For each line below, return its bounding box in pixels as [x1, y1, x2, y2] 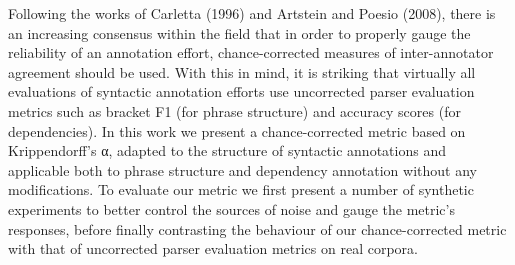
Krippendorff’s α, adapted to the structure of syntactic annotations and [8, 140, 446, 161]
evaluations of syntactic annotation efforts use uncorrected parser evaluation [8, 81, 475, 102]
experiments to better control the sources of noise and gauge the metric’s [8, 198, 455, 219]
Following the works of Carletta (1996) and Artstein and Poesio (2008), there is [8, 3, 496, 23]
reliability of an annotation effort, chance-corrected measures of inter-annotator [8, 42, 494, 63]
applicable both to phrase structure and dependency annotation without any [8, 159, 477, 180]
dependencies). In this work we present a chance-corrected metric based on [8, 120, 466, 141]
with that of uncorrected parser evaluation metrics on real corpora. [8, 238, 418, 259]
